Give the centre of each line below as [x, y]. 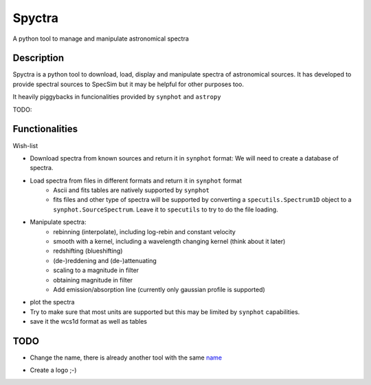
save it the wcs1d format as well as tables [89, 322]
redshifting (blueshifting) [88, 251]
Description [38, 58]
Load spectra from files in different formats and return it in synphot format [136, 180]
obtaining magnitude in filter [93, 280]
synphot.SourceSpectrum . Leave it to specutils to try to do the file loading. [166, 209]
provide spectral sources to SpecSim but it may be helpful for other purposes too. [128, 84]
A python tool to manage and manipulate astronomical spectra [101, 39]
